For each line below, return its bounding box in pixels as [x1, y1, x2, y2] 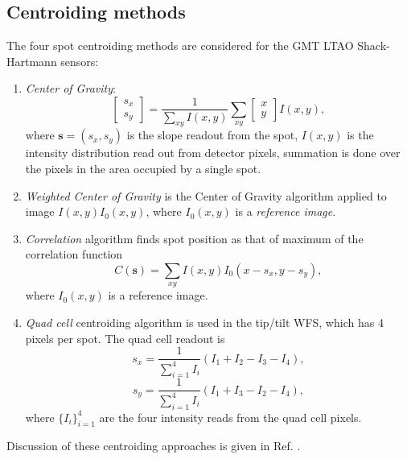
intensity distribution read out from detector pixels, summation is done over [25, 144, 401, 161]
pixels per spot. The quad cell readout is [25, 329, 225, 346]
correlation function [25, 246, 123, 263]
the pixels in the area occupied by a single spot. [25, 159, 261, 176]
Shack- [357, 37, 390, 54]
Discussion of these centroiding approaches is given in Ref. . [6, 437, 301, 454]
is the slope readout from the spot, [126, 126, 298, 143]
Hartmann [6, 52, 57, 69]
